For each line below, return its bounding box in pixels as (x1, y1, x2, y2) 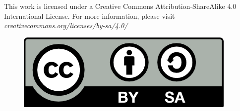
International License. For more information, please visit (4, 10, 175, 21)
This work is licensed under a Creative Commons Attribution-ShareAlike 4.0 (4, 1, 237, 11)
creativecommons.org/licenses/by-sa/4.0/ (4, 20, 128, 31)
